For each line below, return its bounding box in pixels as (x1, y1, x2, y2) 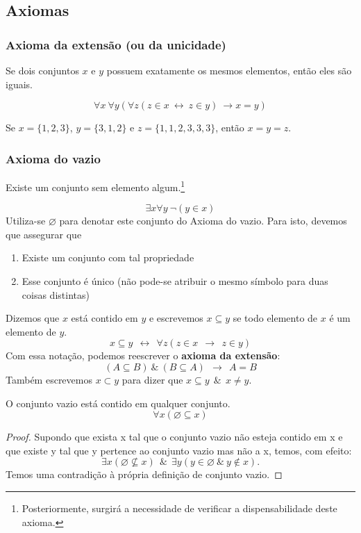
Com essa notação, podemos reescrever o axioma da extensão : (6, 348, 280, 363)
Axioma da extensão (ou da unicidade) (6, 35, 226, 53)
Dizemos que (6, 311, 60, 325)
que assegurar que (6, 227, 82, 241)
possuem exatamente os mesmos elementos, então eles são (106, 63, 352, 77)
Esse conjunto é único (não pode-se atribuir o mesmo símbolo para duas (22, 274, 328, 288)
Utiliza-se (6, 213, 46, 228)
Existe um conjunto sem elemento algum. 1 (6, 178, 185, 194)
